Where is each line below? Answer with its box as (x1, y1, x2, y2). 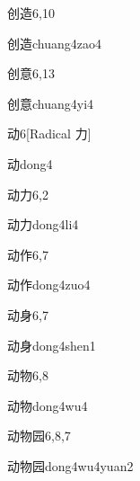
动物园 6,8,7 (7, 426, 71, 445)
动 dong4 (7, 154, 53, 173)
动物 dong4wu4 (7, 396, 88, 414)
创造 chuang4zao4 (7, 33, 101, 52)
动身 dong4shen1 (7, 335, 96, 354)
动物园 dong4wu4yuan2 (7, 456, 134, 475)
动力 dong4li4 (7, 215, 79, 234)
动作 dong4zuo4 (7, 275, 91, 294)
